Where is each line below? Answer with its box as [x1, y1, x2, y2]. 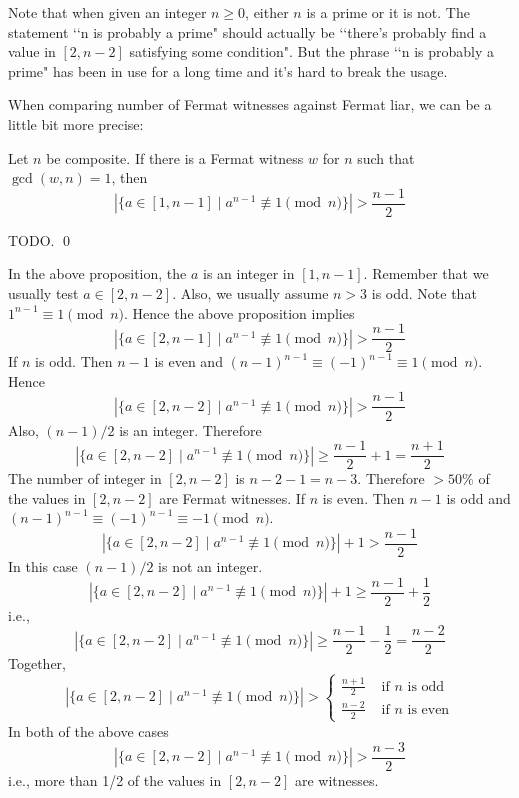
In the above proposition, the [8, 263, 187, 284]
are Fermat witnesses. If [159, 487, 306, 508]
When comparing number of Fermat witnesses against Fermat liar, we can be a [8, 94, 492, 115]
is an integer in [202, 263, 295, 284]
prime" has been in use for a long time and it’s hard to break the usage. [8, 60, 448, 81]
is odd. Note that [371, 283, 477, 303]
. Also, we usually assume [172, 283, 329, 303]
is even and [154, 351, 223, 372]
